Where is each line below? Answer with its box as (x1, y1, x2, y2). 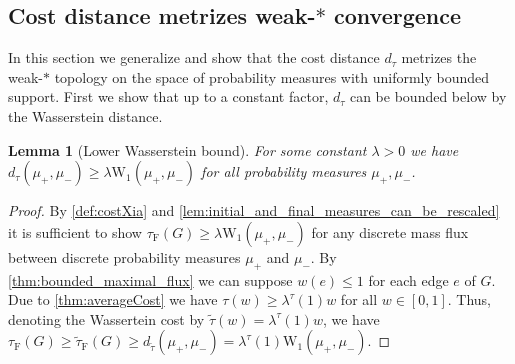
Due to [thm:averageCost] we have (8, 289, 218, 310)
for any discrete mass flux (311, 221, 469, 242)
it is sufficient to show (8, 221, 142, 242)
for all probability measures (201, 161, 367, 182)
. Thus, (447, 289, 491, 310)
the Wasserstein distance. (8, 105, 163, 126)
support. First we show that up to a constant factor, (8, 86, 329, 107)
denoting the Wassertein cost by (8, 308, 205, 329)
